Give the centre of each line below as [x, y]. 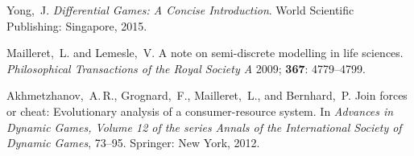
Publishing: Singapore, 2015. [77, 25]
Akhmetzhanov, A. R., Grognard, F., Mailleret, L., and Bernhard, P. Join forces [207, 95]
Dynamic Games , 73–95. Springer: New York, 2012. [133, 143]
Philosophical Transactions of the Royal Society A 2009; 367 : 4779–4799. [186, 68]
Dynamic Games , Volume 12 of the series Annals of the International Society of [204, 127]
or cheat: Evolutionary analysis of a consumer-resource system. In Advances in [200, 111]
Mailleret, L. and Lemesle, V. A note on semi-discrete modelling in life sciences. [205, 53]
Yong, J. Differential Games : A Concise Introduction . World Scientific [180, 10]
